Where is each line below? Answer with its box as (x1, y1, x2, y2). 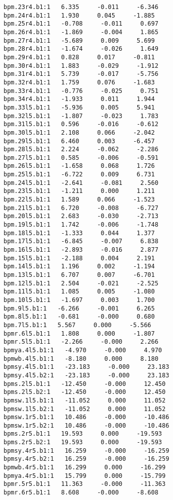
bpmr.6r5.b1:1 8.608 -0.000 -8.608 (4, 489, 158, 496)
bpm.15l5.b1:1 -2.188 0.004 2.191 (4, 254, 155, 262)
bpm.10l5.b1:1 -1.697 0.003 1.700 (4, 296, 155, 304)
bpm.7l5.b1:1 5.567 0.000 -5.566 (4, 321, 151, 329)
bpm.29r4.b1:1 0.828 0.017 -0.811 (4, 53, 155, 61)
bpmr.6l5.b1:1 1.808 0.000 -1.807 (4, 330, 155, 337)
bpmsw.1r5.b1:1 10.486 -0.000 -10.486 (4, 414, 169, 421)
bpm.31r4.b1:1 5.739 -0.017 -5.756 (4, 70, 158, 78)
